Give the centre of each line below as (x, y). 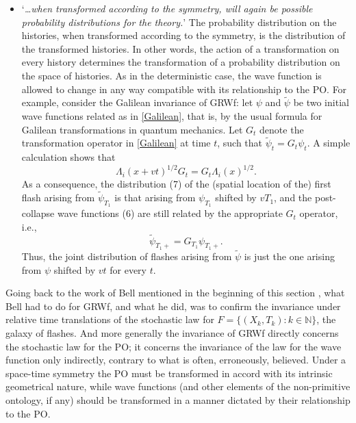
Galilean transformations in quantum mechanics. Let (132, 129)
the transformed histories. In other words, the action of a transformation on (180, 48)
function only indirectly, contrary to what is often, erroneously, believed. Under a (176, 360)
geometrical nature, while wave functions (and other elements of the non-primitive (178, 386)
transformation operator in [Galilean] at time (116, 143)
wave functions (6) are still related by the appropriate (170, 213)
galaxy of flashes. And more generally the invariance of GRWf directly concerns (172, 333)
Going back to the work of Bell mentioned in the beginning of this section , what (175, 293)
